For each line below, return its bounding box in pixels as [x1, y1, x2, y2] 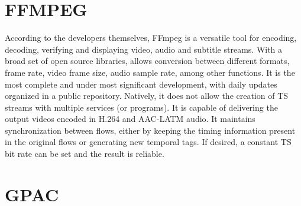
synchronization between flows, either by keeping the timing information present [5, 124, 296, 136]
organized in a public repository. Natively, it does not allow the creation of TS [5, 89, 289, 102]
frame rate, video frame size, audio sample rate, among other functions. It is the [5, 66, 295, 78]
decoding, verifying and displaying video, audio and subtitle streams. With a [5, 43, 283, 55]
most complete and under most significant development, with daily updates [5, 78, 277, 90]
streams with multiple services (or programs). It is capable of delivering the [5, 101, 278, 113]
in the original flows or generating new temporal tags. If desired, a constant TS [5, 136, 292, 148]
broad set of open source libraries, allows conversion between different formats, [5, 54, 290, 67]
